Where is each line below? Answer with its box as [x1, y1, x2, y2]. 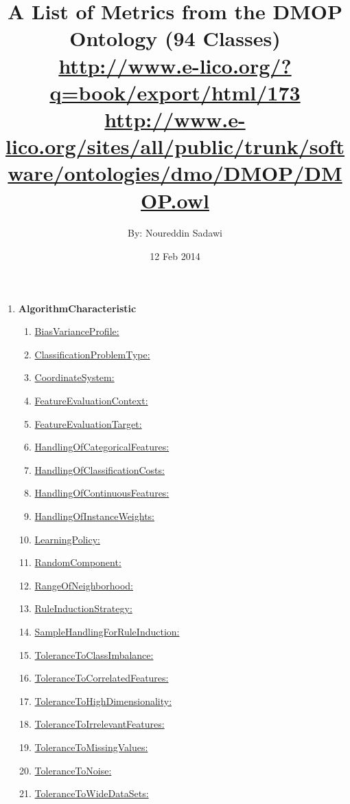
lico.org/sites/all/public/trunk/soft [5, 132, 345, 160]
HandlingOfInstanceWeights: [34, 508, 155, 523]
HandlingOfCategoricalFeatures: [34, 439, 170, 454]
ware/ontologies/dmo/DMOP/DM [8, 159, 342, 187]
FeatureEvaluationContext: [34, 393, 148, 407]
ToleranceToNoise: [34, 763, 112, 777]
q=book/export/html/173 [49, 78, 301, 106]
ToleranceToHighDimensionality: [34, 693, 172, 708]
